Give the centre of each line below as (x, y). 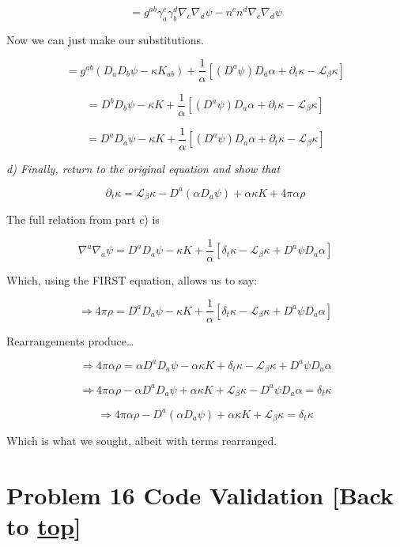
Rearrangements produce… (70, 340)
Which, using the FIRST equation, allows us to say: (132, 279)
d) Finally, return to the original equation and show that (143, 168)
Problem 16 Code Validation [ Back (200, 494)
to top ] (44, 525)
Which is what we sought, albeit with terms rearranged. (142, 440)
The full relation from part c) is (83, 219)
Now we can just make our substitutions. (105, 39)
